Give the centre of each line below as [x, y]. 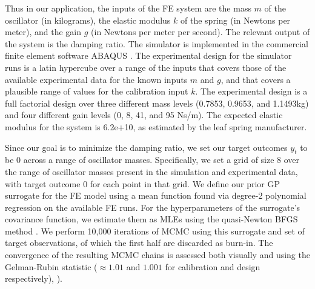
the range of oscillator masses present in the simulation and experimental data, [151, 171]
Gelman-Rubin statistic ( [51, 266]
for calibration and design [213, 266]
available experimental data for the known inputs [96, 79]
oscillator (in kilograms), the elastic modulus [88, 20]
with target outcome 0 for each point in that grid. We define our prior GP [143, 183]
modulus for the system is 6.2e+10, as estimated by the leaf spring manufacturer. [156, 126]
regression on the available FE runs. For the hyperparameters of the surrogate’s [153, 207]
